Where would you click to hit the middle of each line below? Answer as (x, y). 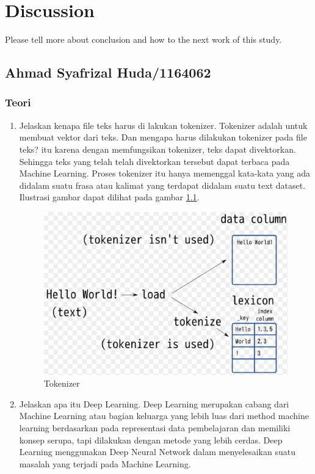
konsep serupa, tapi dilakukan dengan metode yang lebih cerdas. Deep (151, 439)
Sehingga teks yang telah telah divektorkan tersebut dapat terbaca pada (154, 161)
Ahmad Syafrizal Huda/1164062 (108, 72)
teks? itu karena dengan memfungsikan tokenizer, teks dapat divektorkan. (157, 149)
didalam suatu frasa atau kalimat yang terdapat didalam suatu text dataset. (162, 185)
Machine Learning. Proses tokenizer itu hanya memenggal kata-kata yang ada (165, 173)
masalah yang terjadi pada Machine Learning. (105, 463)
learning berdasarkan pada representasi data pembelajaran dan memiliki (155, 428)
